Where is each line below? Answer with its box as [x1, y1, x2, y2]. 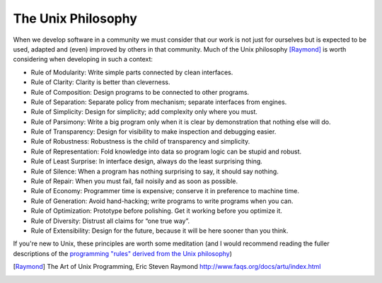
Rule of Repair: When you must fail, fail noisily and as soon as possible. [30, 177, 238, 185]
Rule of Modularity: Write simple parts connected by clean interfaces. [30, 68, 233, 76]
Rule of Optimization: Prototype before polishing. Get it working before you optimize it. [30, 207, 283, 215]
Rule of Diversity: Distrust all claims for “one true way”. [30, 216, 190, 225]
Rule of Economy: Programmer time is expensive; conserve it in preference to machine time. [30, 187, 300, 195]
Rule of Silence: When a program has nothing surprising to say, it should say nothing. [30, 167, 279, 175]
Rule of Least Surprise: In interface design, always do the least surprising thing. [30, 157, 263, 166]
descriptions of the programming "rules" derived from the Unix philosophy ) [13, 249, 233, 258]
